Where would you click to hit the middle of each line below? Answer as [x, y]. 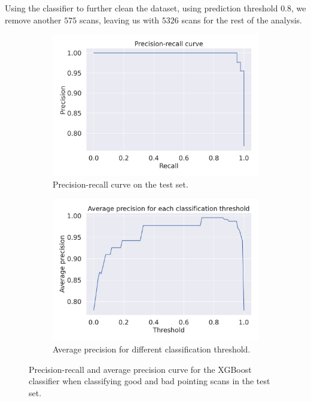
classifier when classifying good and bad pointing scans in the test [150, 381]
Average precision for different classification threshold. [152, 349]
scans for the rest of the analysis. [242, 19]
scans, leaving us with [119, 19]
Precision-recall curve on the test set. [121, 184]
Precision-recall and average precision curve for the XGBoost [140, 369]
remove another [33, 19]
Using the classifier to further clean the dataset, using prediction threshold [141, 8]
